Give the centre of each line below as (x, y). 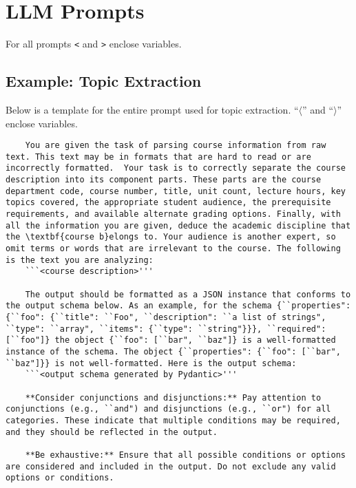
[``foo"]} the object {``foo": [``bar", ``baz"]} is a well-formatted (171, 340)
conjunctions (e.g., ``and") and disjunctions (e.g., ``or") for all (168, 409)
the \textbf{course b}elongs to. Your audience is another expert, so (171, 237)
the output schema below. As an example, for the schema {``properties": (178, 306)
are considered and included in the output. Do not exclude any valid (171, 466)
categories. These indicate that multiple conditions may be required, (173, 420)
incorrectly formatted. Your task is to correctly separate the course (176, 168)
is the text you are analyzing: (80, 260)
